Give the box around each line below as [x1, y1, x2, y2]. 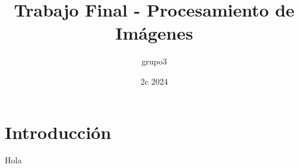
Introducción [5, 119, 112, 144]
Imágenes [115, 21, 193, 45]
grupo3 [141, 55, 167, 67]
